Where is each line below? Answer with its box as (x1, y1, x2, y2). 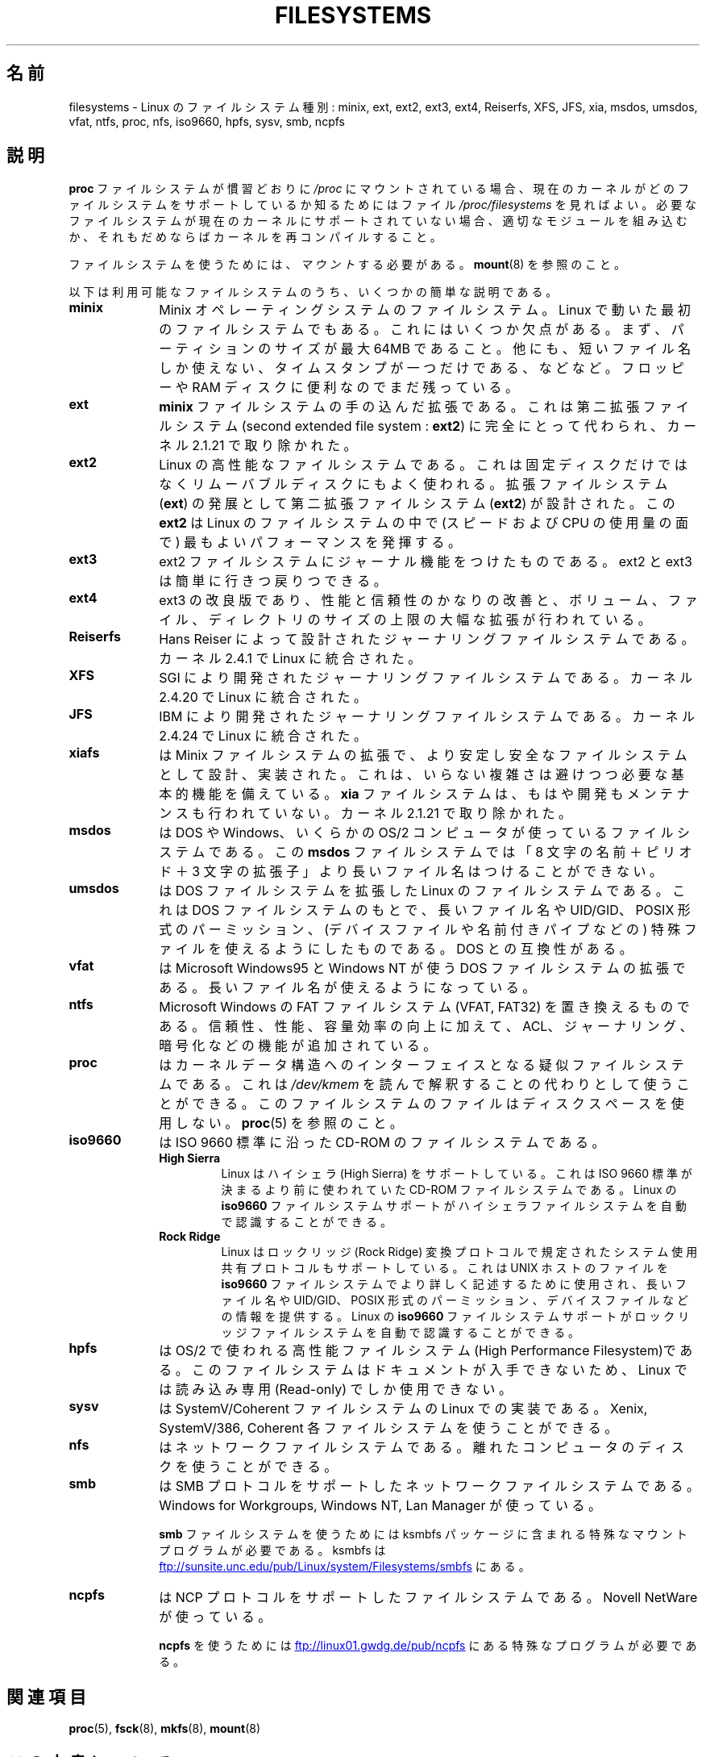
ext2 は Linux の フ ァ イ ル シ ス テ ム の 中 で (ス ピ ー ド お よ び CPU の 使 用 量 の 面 (159, 515, 689, 532)
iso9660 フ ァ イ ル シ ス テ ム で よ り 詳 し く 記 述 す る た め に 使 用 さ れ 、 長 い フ (221, 1277, 687, 1292)
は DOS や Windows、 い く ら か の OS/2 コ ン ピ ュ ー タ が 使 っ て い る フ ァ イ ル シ (159, 824, 690, 841)
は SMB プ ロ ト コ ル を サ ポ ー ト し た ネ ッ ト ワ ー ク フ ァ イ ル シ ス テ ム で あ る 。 (159, 1478, 700, 1495)
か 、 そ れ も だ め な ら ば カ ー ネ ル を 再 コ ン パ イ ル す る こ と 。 (69, 230, 442, 244)
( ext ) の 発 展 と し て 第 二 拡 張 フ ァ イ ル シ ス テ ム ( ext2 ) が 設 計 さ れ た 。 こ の (159, 495, 675, 512)
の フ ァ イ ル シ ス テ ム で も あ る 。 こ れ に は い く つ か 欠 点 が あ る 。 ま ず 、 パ (159, 321, 684, 338)
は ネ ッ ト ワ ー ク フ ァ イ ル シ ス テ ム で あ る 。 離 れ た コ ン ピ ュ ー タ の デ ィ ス (159, 1439, 684, 1456)
